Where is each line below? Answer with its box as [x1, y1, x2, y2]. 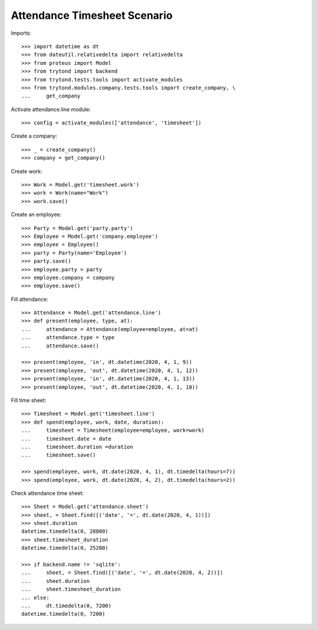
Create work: [11, 168, 42, 175]
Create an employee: [11, 211, 62, 218]
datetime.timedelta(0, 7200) [21, 611, 105, 618]
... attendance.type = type [21, 334, 115, 341]
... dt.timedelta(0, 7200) [21, 602, 112, 609]
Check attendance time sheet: [11, 490, 84, 497]
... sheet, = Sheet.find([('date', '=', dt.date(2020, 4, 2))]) [21, 569, 223, 576]
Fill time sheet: [11, 397, 47, 403]
